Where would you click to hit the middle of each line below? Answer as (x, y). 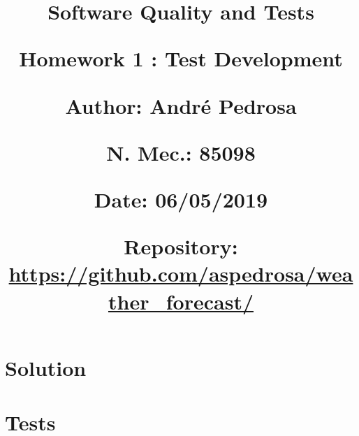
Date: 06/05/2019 (181, 199)
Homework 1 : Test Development (181, 58)
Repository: (181, 246)
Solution (46, 367)
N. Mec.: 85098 (181, 152)
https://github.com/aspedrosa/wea (181, 274)
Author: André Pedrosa (181, 105)
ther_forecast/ (181, 301)
